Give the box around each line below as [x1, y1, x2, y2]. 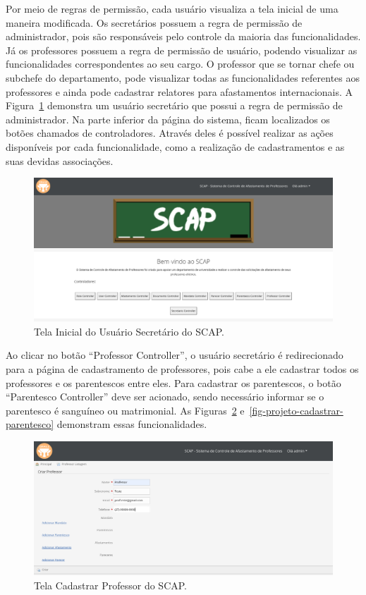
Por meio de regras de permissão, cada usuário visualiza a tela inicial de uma [6, 1, 338, 16]
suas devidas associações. [6, 153, 114, 168]
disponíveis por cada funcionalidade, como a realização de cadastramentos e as [6, 139, 345, 154]
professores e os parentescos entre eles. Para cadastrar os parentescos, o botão [6, 375, 341, 390]
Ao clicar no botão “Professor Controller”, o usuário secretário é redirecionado [6, 348, 343, 362]
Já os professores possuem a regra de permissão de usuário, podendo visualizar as [6, 42, 358, 57]
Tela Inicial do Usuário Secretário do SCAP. [34, 324, 224, 338]
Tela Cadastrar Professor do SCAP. [34, 577, 188, 592]
